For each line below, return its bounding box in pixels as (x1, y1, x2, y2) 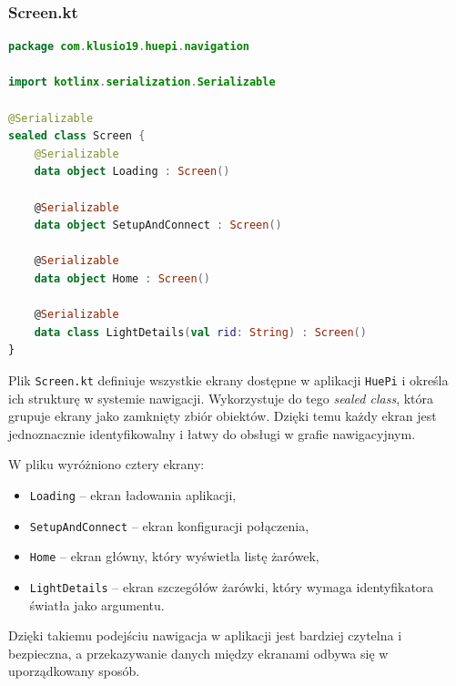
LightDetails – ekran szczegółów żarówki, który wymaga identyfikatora (29, 577, 434, 596)
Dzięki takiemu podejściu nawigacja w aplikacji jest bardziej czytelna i (8, 626, 402, 645)
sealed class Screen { (8, 129, 146, 143)
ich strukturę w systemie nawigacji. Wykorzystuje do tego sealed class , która (8, 388, 434, 407)
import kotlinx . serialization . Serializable (8, 76, 276, 89)
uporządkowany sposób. (8, 661, 140, 681)
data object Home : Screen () (34, 271, 210, 285)
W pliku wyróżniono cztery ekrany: (8, 455, 205, 474)
